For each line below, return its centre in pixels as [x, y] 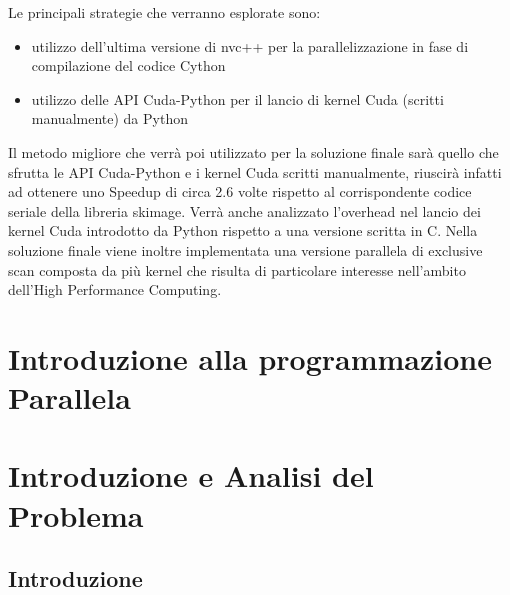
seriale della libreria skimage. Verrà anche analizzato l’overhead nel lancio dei [244, 210]
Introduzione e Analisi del [191, 475]
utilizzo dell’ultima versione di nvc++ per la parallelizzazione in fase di [250, 45]
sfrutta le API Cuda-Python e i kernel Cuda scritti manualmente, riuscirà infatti [255, 171]
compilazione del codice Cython [128, 65]
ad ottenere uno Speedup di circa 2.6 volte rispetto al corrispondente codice [240, 191]
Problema [76, 514]
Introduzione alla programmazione [250, 357]
